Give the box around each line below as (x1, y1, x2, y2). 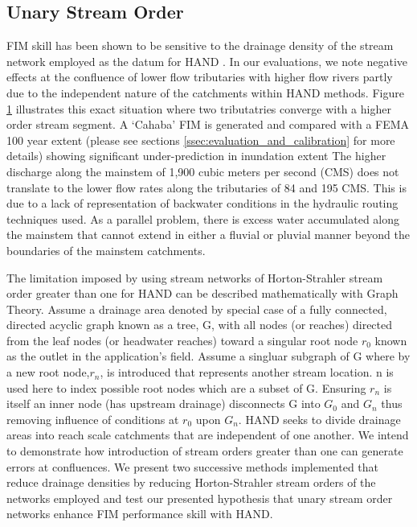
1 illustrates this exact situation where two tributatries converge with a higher (6, 100, 391, 117)
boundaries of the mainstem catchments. (6, 241, 206, 258)
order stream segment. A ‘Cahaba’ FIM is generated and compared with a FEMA (6, 116, 410, 133)
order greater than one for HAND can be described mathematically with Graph (6, 285, 399, 302)
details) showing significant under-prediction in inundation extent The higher (6, 147, 386, 164)
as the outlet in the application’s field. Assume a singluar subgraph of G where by (6, 348, 411, 364)
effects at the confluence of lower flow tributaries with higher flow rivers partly (6, 68, 393, 85)
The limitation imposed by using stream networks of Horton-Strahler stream (6, 269, 383, 286)
